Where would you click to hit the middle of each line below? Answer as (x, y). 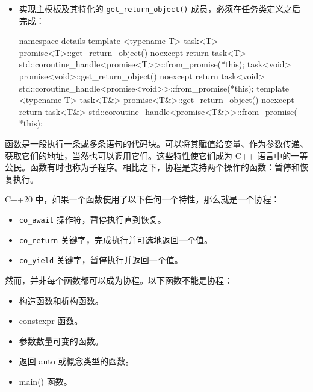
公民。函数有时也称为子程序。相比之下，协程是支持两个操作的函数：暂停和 (152, 167)
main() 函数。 (45, 381)
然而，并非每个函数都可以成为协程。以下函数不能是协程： (119, 280)
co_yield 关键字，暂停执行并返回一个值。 (101, 260)
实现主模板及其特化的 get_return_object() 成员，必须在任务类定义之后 (160, 8)
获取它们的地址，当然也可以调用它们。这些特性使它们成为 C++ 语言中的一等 (156, 155)
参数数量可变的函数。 (61, 341)
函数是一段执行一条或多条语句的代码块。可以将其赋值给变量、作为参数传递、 (156, 143)
